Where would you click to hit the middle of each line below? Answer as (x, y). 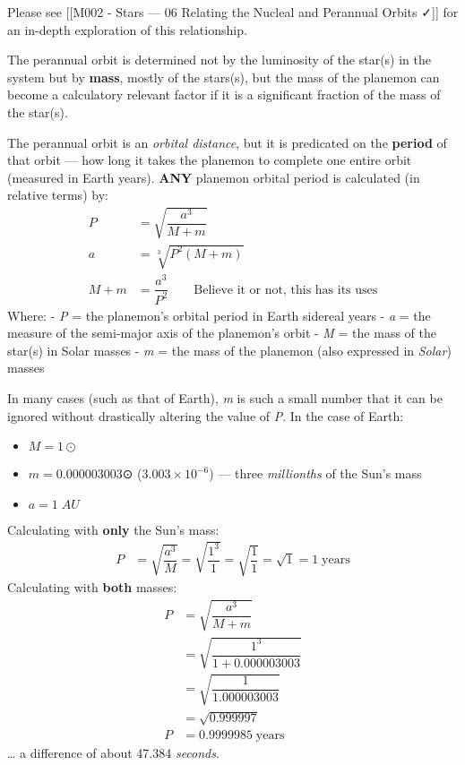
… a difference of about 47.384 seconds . (113, 753)
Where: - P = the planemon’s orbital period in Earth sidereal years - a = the (219, 315)
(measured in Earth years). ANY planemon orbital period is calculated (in (214, 177)
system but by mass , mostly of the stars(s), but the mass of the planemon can (224, 77)
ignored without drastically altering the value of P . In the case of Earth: (206, 415)
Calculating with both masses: (92, 587)
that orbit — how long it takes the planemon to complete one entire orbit (210, 160)
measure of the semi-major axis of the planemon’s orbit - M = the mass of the (222, 333)
